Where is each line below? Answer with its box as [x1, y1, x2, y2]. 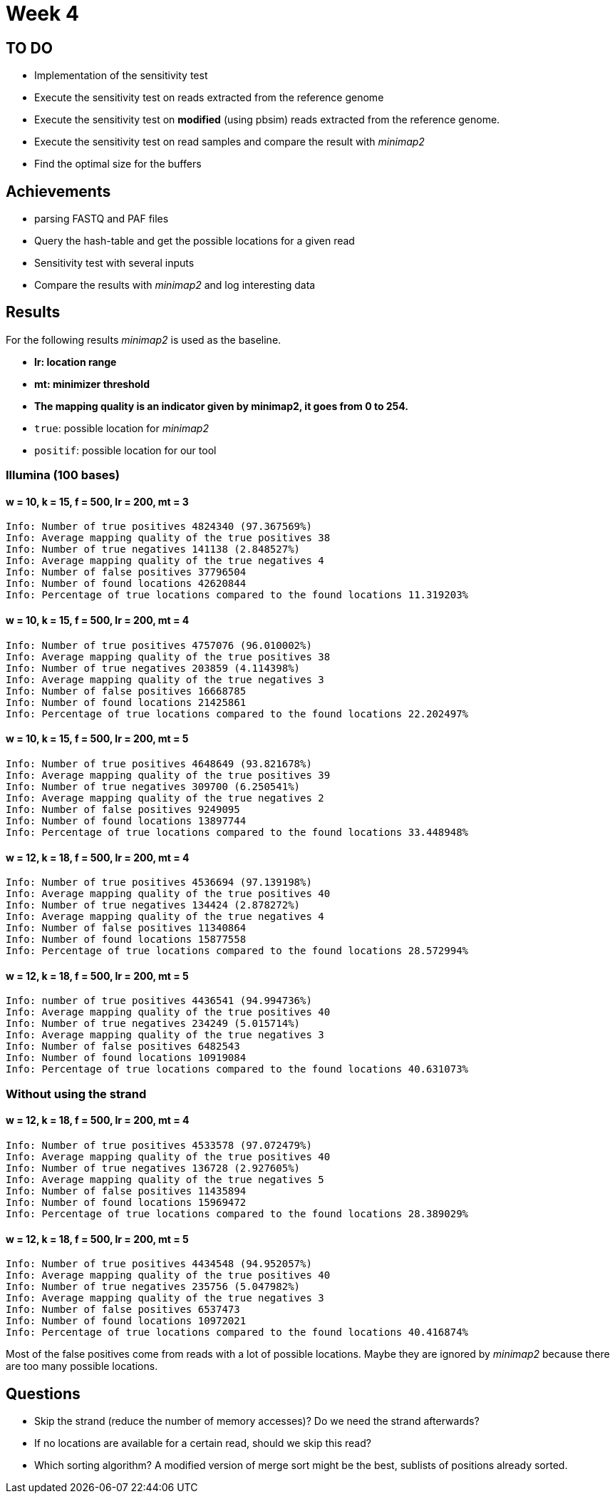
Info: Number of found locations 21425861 [6, 696, 247, 708]
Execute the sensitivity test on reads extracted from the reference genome [34, 91, 384, 104]
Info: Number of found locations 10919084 [6, 1052, 247, 1064]
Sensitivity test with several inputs [34, 257, 195, 270]
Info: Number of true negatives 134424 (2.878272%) [6, 899, 301, 911]
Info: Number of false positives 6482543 [6, 1040, 240, 1053]
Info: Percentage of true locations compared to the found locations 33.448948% [6, 826, 469, 838]
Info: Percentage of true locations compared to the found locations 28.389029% [6, 1207, 469, 1219]
